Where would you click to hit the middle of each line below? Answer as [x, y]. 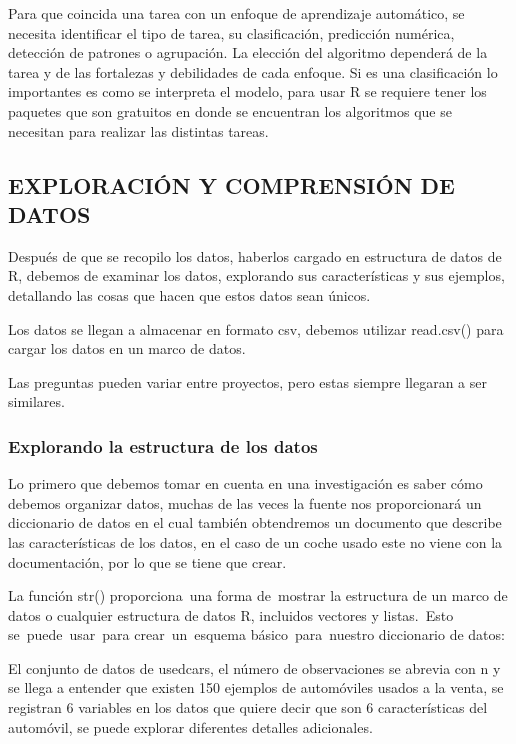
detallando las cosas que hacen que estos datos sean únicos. [189, 294]
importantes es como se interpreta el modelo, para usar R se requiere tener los [247, 91]
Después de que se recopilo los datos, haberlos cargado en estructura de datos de [255, 255]
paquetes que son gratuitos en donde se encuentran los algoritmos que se [230, 110]
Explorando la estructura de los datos [163, 445]
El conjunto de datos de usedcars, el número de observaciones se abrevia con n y [254, 667]
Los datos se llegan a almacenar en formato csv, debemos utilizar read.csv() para [256, 328]
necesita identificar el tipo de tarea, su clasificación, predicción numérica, [231, 32]
